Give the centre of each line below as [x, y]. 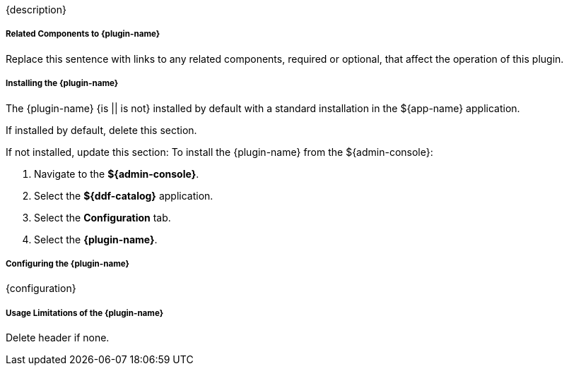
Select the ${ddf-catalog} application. [124, 195]
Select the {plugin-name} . [96, 239]
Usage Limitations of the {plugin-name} [85, 313]
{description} [36, 10]
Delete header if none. [58, 338]
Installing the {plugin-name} [62, 84]
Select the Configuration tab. [102, 217]
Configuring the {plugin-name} [68, 263]
